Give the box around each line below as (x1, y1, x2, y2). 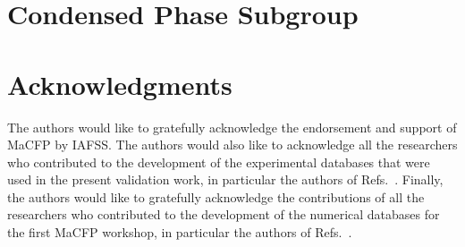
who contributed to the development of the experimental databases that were (7, 152, 430, 171)
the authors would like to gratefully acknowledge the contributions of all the (7, 187, 425, 206)
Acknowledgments (7, 65, 232, 102)
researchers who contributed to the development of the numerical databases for (7, 205, 440, 224)
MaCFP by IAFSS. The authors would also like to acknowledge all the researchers (7, 135, 458, 154)
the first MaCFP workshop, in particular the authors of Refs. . (7, 223, 352, 242)
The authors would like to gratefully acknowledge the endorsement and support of (7, 117, 457, 136)
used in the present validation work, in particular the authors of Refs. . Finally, (7, 170, 444, 189)
